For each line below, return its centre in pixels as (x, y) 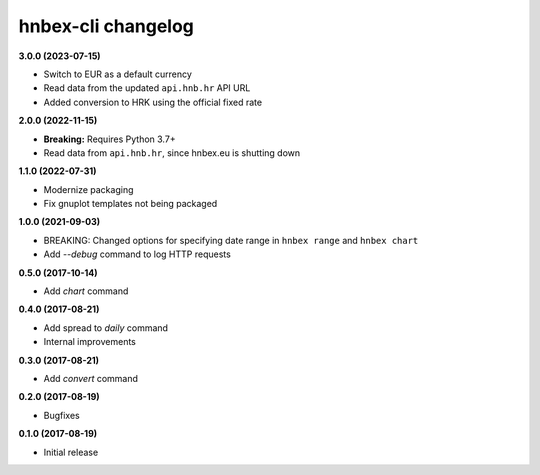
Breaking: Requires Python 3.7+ (109, 139)
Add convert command (91, 378)
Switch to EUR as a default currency (117, 74)
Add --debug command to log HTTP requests (137, 254)
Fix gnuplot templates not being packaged (130, 204)
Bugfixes (61, 415)
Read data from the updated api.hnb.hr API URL (147, 88)
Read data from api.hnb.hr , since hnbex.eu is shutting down (172, 152)
